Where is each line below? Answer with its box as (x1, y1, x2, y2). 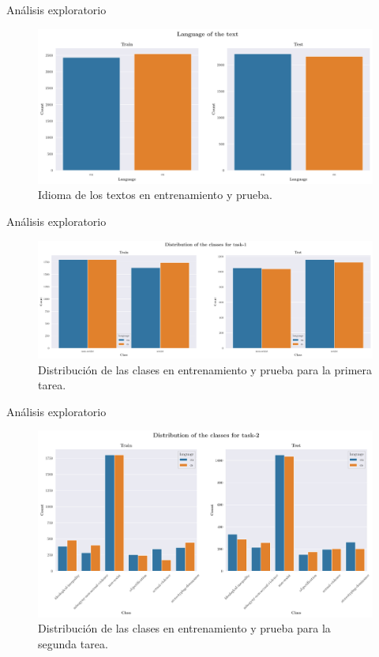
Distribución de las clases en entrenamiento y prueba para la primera (38, 361, 373, 377)
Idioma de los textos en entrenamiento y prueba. (38, 186, 272, 203)
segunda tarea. (38, 635, 108, 651)
